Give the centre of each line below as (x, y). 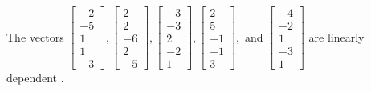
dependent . (35, 78)
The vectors (35, 36)
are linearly (336, 36)
